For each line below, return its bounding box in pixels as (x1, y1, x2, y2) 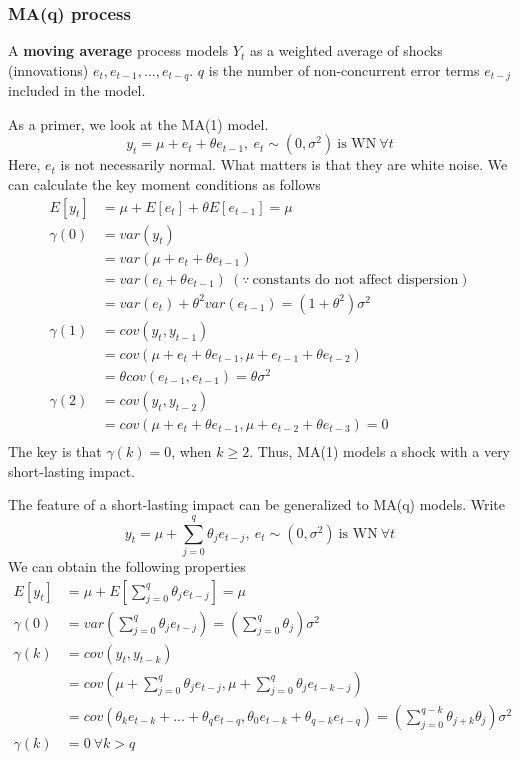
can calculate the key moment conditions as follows (8, 174, 321, 195)
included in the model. (8, 80, 146, 101)
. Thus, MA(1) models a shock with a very (249, 441, 511, 462)
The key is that (8, 441, 102, 462)
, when (171, 441, 212, 462)
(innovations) (8, 59, 89, 80)
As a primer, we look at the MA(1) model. (8, 113, 269, 134)
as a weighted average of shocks (249, 40, 443, 61)
